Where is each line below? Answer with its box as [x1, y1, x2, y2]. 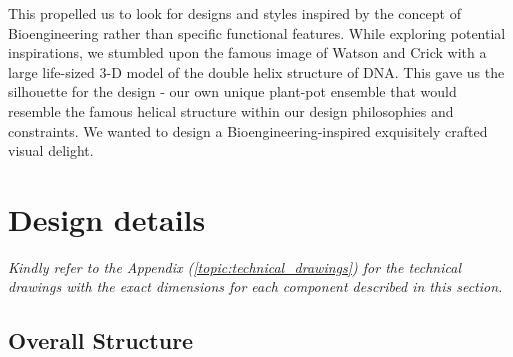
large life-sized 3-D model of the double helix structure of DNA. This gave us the [8, 61, 505, 82]
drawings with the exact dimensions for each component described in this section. [8, 276, 503, 297]
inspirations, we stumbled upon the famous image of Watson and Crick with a [8, 42, 487, 63]
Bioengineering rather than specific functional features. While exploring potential [8, 22, 506, 43]
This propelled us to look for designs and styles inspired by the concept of [8, 3, 461, 23]
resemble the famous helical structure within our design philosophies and [8, 100, 454, 121]
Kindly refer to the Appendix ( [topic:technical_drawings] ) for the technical [8, 256, 461, 277]
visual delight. [8, 140, 94, 161]
